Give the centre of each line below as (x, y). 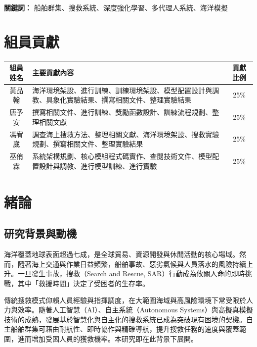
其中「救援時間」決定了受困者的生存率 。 (83, 283)
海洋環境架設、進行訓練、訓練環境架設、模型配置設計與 (122, 90)
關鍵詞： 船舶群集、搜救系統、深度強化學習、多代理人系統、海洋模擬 (116, 7)
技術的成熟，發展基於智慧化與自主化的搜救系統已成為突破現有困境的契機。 (125, 319)
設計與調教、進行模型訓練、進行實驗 (98, 166)
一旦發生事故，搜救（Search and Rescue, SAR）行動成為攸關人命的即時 (131, 273)
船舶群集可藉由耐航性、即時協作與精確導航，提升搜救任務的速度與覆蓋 (125, 329)
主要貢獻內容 (53, 73)
